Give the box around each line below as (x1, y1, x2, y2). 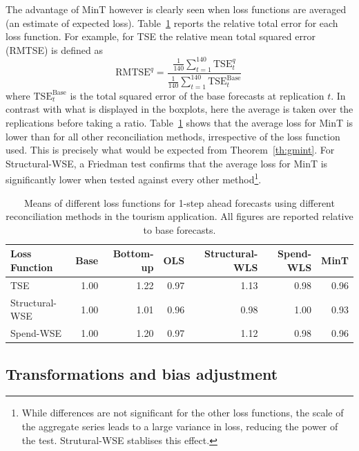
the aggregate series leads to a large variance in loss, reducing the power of (21, 419, 338, 434)
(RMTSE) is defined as (6, 42, 103, 57)
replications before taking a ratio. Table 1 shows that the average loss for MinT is (6, 116, 353, 130)
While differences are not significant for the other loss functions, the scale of (21, 405, 344, 420)
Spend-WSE (10, 326, 62, 340)
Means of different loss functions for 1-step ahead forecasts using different (24, 195, 335, 210)
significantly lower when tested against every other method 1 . (6, 170, 262, 187)
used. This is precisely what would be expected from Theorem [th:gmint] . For (6, 142, 335, 157)
